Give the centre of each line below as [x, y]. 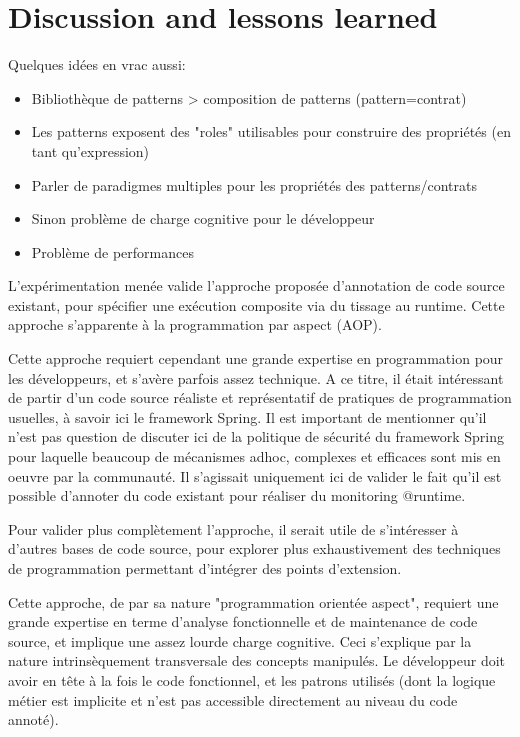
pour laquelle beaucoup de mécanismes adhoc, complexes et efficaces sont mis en [254, 456]
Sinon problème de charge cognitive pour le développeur [203, 218]
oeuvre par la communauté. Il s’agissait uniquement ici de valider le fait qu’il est [255, 475]
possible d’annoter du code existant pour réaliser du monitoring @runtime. [237, 495]
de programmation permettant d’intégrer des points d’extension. [205, 568]
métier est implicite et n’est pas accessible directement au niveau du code [233, 699]
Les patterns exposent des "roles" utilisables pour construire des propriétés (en [271, 131]
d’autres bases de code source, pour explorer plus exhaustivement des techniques [254, 548]
